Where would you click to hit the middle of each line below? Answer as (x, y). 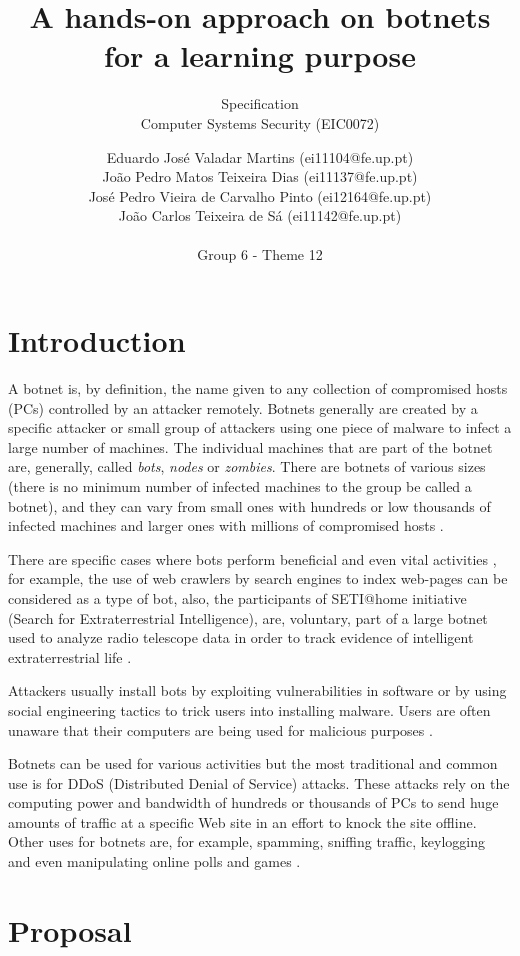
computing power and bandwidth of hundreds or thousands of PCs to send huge (253, 802)
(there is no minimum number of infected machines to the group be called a (240, 485)
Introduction (97, 340)
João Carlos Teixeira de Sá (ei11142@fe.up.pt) (260, 215)
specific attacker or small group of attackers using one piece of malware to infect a (260, 427)
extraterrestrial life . (70, 656)
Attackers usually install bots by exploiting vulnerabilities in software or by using (257, 690)
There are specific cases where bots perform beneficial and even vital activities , (252, 558)
